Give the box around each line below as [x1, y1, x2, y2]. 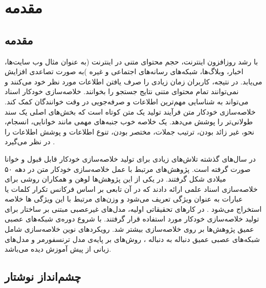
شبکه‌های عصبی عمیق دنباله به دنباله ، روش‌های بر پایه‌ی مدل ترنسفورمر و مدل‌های [5, 233, 260, 244]
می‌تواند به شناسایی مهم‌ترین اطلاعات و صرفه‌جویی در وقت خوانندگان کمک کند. [5, 96, 249, 106]
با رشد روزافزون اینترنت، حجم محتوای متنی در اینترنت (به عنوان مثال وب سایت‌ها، [5, 56, 258, 67]
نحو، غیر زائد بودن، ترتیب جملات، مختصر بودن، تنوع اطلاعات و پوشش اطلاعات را [5, 126, 254, 137]
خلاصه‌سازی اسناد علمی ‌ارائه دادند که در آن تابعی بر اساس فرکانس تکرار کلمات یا [5, 183, 258, 194]
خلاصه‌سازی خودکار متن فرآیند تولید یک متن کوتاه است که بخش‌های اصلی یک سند [5, 106, 256, 117]
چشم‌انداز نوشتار [5, 269, 81, 284]
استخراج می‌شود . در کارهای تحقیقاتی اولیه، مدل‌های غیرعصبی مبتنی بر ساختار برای [5, 203, 262, 214]
